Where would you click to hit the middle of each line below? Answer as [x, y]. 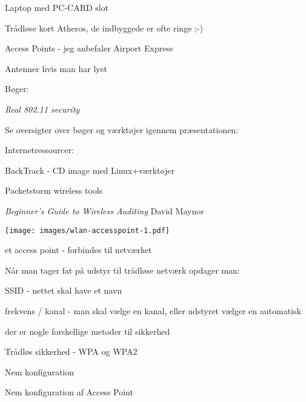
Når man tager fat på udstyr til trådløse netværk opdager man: [122, 270]
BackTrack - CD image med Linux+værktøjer [90, 170]
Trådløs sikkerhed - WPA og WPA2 [71, 351]
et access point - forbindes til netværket [78, 250]
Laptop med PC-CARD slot [57, 7]
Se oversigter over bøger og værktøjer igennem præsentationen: [122, 129]
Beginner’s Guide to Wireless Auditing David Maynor [105, 210]
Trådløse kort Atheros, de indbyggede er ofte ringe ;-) [104, 28]
